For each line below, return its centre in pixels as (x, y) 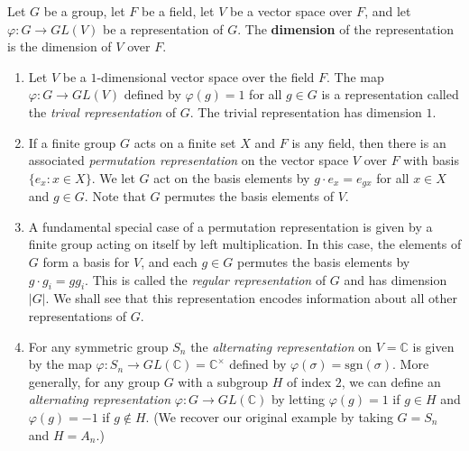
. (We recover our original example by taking (269, 416)
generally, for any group (94, 381)
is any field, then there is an (369, 142)
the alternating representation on (281, 346)
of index (309, 381)
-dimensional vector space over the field (206, 76)
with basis (431, 160)
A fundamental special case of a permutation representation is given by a (230, 226)
